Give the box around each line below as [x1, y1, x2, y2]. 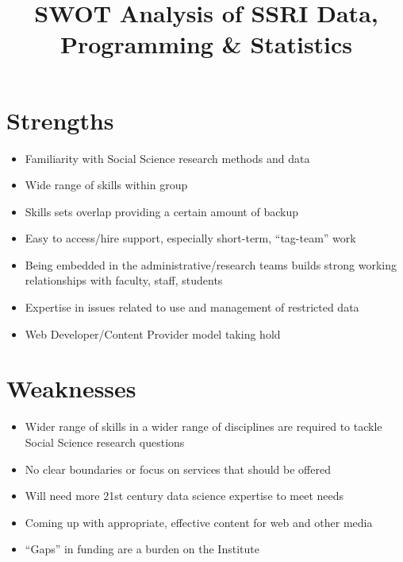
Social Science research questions [25, 433, 185, 450]
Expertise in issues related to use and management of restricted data [25, 299, 359, 316]
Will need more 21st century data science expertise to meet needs [25, 487, 344, 504]
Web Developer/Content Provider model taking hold [25, 325, 281, 342]
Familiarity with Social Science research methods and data [25, 149, 310, 166]
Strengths [6, 103, 114, 136]
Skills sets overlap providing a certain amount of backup [25, 203, 298, 219]
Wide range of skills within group [25, 176, 188, 193]
